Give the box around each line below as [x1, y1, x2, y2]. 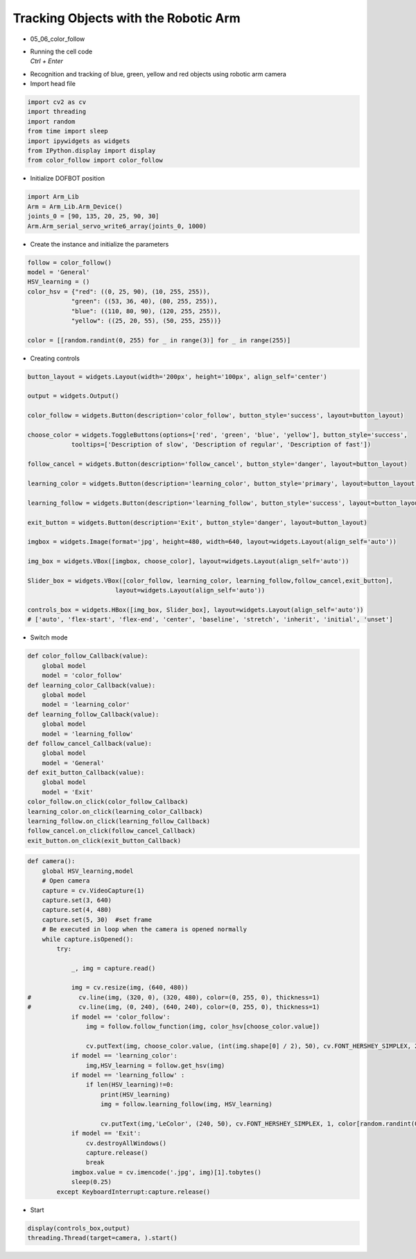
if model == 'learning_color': [71, 1052, 178, 1060]
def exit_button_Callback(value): [27, 769, 145, 777]
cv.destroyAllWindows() [85, 1139, 166, 1147]
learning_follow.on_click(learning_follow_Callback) [27, 817, 211, 826]
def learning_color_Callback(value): [27, 681, 156, 689]
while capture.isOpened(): [42, 935, 135, 943]
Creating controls [30, 354, 80, 362]
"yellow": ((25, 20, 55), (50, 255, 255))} [71, 317, 222, 324]
